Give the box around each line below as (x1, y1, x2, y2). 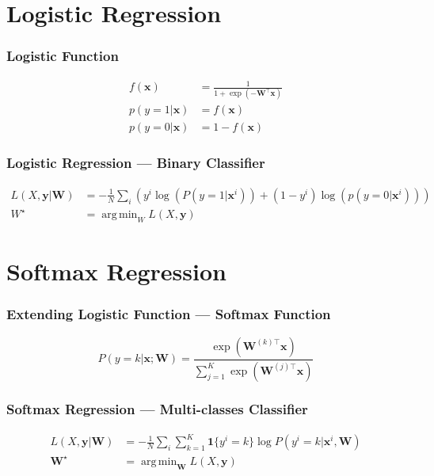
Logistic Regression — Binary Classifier (6, 153, 265, 173)
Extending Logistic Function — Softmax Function (6, 304, 331, 324)
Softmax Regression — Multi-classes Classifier (6, 399, 308, 419)
